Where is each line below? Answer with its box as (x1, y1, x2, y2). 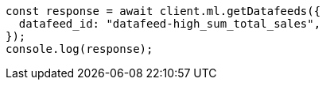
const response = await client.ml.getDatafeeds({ (6, 5, 321, 17)
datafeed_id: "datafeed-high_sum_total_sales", (18, 17, 321, 30)
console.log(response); (6, 43, 153, 55)
